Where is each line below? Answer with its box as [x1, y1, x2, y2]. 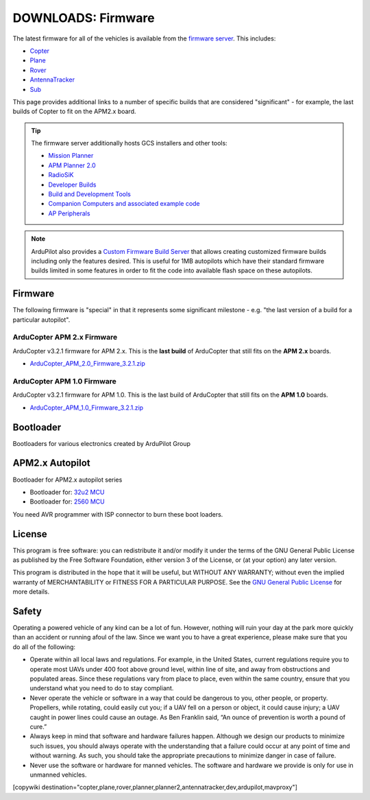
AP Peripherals [48, 209, 90, 217]
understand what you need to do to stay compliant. [29, 684, 174, 692]
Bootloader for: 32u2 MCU [29, 488, 105, 496]
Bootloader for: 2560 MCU [29, 497, 106, 506]
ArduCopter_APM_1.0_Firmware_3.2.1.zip [29, 403, 144, 412]
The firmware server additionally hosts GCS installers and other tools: [31, 139, 227, 148]
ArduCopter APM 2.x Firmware [12, 333, 118, 342]
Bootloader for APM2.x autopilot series [12, 475, 123, 484]
